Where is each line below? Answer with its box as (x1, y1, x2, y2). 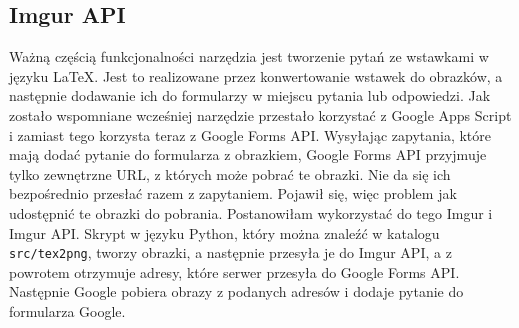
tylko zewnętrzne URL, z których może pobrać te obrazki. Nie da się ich (9, 163, 451, 184)
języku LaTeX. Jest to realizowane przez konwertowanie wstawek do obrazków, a (9, 65, 503, 86)
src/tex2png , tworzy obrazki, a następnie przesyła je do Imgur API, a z (9, 242, 452, 263)
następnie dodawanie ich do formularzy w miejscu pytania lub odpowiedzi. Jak (9, 85, 491, 106)
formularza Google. (9, 300, 126, 321)
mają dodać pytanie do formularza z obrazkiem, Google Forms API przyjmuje (9, 144, 487, 165)
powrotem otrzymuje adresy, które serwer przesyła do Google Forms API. (9, 261, 460, 282)
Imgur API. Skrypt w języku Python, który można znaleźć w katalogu (9, 222, 440, 243)
